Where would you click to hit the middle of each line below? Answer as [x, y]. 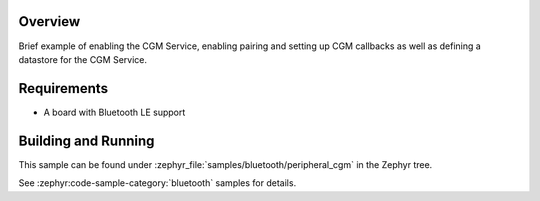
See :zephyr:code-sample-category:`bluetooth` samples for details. [157, 183]
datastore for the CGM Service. [82, 59]
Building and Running [86, 140]
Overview [49, 21]
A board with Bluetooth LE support [114, 112]
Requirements [63, 88]
